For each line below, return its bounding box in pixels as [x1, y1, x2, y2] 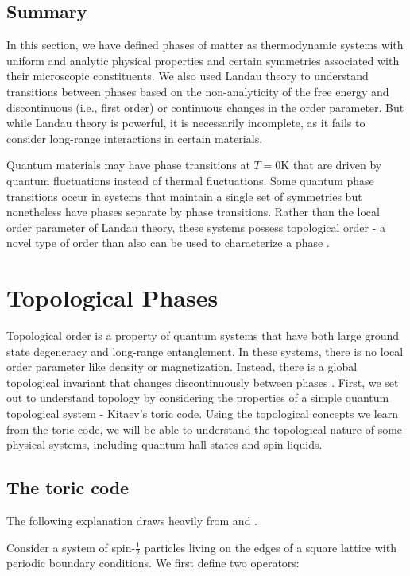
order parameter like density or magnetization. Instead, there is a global [6, 358, 358, 375]
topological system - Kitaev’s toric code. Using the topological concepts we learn [6, 405, 399, 422]
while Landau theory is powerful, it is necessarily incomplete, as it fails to [6, 114, 366, 131]
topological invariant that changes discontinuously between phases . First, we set [6, 373, 399, 390]
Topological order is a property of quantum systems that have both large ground [6, 327, 400, 344]
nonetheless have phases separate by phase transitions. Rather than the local [6, 203, 380, 220]
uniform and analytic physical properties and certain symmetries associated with [6, 52, 400, 68]
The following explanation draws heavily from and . [6, 512, 257, 528]
